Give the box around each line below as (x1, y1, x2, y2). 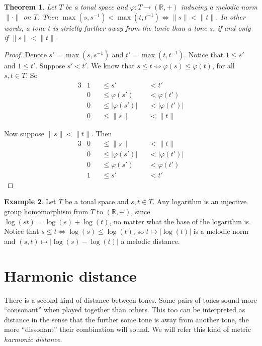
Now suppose (4, 128, 44, 139)
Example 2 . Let (4, 196, 56, 207)
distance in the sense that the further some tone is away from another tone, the (4, 314, 249, 324)
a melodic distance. (121, 235, 180, 246)
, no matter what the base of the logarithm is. (109, 216, 251, 226)
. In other (216, 11, 245, 22)
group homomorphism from (4, 206, 89, 216)
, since (131, 206, 150, 216)
